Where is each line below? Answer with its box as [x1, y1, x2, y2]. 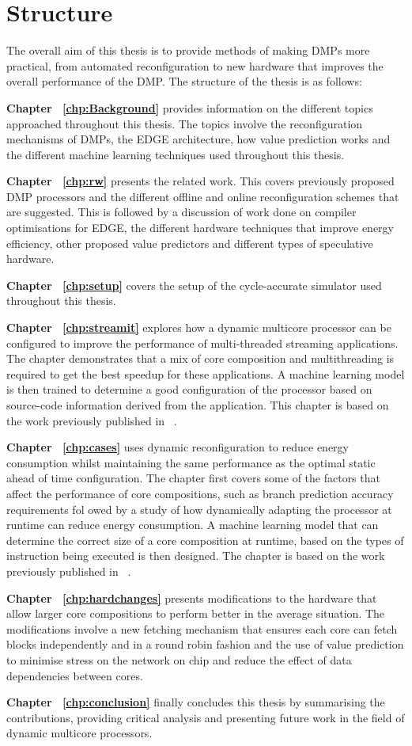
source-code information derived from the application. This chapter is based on [6, 397, 389, 413]
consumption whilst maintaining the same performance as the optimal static [6, 454, 376, 470]
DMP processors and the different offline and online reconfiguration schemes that [6, 188, 399, 204]
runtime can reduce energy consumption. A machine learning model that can [6, 516, 379, 533]
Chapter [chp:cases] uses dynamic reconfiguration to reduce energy [6, 439, 349, 455]
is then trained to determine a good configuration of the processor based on [6, 381, 372, 398]
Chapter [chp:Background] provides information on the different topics [6, 99, 373, 116]
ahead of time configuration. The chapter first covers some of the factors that [6, 470, 380, 486]
